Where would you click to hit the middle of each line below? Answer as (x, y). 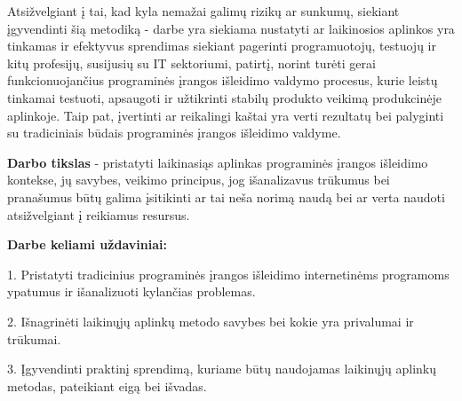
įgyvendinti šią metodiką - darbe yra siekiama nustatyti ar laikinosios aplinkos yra (231, 28)
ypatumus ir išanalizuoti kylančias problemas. (131, 291)
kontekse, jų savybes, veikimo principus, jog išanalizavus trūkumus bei (199, 180)
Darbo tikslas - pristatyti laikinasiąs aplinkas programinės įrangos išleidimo (218, 162)
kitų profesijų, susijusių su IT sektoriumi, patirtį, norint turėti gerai (191, 63)
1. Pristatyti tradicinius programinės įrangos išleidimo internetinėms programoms (228, 274)
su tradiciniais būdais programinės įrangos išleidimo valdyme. (174, 133)
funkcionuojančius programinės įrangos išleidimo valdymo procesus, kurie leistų (223, 80)
